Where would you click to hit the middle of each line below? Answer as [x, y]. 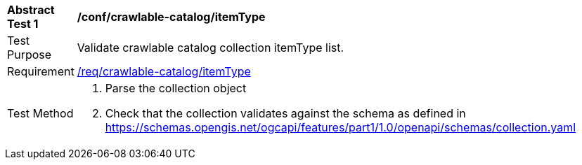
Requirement [41, 71]
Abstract [31, 10]
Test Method [40, 113]
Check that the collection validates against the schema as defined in [285, 113]
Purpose [30, 55]
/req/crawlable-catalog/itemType [164, 71]
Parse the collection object [176, 88]
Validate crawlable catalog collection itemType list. [211, 48]
